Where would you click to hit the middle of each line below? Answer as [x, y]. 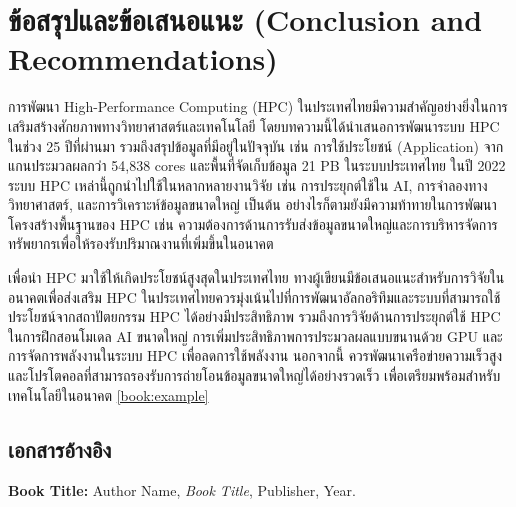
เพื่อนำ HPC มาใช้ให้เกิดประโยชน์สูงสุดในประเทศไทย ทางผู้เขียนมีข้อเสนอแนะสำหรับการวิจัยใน [256, 277]
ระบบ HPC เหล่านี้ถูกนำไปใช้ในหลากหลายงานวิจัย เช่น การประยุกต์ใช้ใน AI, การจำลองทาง [248, 184]
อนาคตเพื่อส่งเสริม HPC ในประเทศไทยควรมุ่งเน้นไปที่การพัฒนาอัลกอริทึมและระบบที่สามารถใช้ [254, 296]
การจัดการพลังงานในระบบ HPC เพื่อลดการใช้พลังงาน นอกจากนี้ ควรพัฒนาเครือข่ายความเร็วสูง [255, 355]
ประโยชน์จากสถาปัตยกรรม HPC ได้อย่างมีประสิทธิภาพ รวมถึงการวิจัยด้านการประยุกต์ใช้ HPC [254, 316]
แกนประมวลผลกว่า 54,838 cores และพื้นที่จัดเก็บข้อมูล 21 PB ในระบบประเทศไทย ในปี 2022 [257, 165]
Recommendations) [143, 58]
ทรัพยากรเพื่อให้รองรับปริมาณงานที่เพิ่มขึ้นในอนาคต [141, 243]
